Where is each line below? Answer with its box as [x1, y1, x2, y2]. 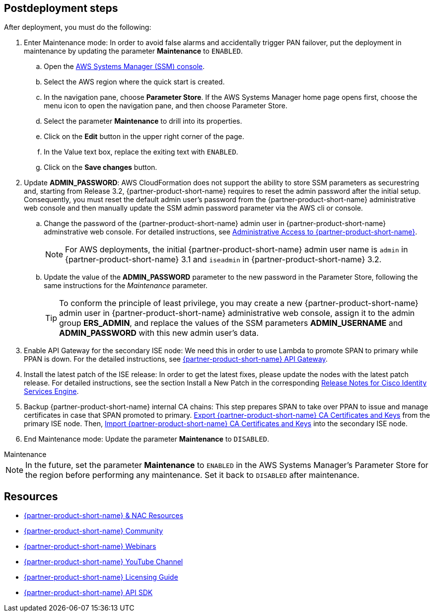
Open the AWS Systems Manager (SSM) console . [44, 62, 205, 71]
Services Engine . [24, 387, 79, 396]
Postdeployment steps [4, 2, 118, 14]
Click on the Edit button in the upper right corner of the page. [44, 132, 244, 141]
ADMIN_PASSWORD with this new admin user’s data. [59, 328, 259, 338]
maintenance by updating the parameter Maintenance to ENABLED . [24, 47, 243, 56]
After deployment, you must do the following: [4, 23, 151, 32]
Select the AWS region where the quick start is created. [44, 77, 225, 86]
